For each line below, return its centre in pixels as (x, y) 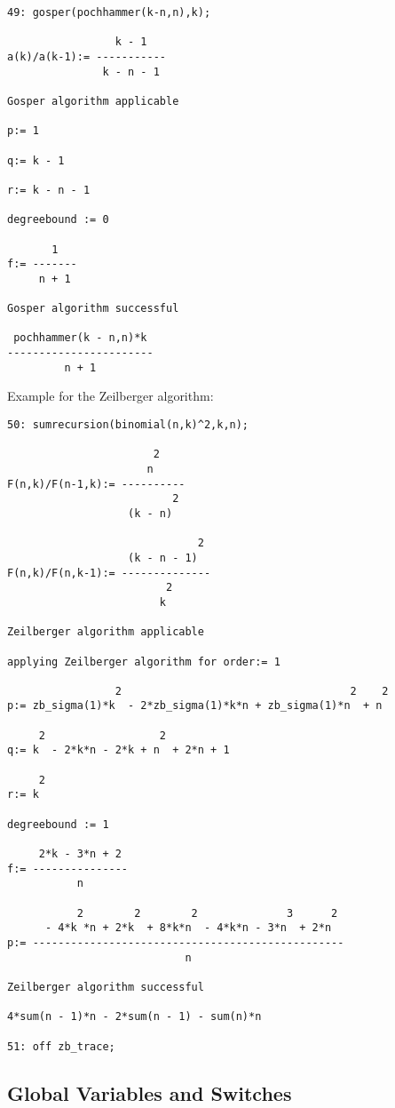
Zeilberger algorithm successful (106, 987)
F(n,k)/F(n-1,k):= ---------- (96, 484)
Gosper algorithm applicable (93, 101)
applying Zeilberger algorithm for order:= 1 (144, 662)
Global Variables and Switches (150, 1092)
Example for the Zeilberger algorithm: (111, 396)
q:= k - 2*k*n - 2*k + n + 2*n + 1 (118, 750)
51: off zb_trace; (61, 1046)
